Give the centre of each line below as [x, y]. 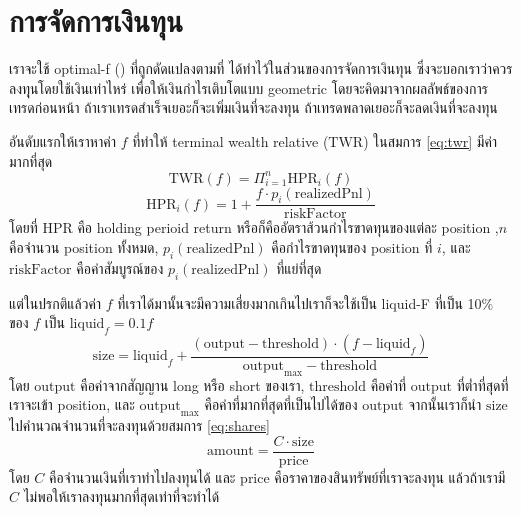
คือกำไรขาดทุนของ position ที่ [352, 247]
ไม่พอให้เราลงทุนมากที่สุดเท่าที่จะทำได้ [121, 496]
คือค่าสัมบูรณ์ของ [120, 267]
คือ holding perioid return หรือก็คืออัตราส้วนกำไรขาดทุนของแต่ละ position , [288, 227]
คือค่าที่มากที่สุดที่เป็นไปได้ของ [281, 404]
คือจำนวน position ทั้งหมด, [84, 247]
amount [230, 451]
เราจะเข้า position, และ [72, 404]
